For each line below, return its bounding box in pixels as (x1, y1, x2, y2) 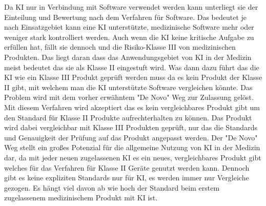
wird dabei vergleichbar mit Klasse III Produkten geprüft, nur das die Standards (4, 122, 257, 133)
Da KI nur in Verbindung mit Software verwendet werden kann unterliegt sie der (4, 2, 258, 12)
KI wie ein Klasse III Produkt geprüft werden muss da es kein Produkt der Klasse (4, 72, 262, 83)
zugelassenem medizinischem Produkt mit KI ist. (4, 192, 158, 203)
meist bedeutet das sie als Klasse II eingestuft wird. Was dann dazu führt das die (4, 61, 259, 72)
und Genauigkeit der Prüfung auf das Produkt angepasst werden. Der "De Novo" (4, 132, 258, 142)
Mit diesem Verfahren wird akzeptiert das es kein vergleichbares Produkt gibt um (4, 101, 260, 112)
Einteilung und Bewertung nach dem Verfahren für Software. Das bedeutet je (4, 11, 247, 22)
